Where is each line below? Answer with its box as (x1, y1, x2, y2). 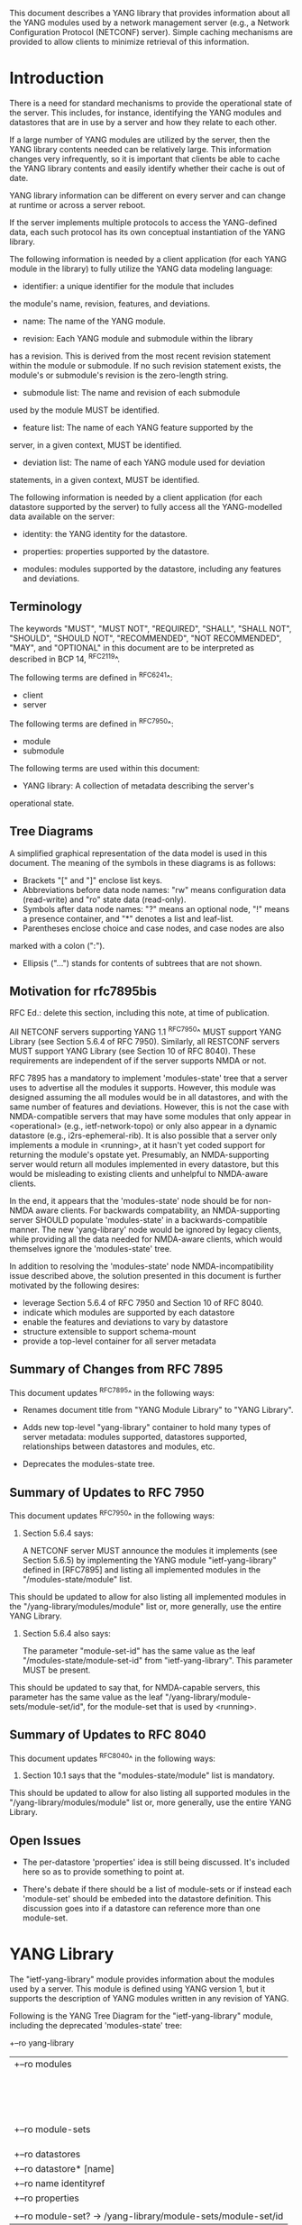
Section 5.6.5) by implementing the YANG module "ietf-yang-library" (22, 1555, 277, 1565)
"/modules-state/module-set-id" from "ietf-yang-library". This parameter (22, 1655, 293, 1665)
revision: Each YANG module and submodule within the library (22, 333, 253, 343)
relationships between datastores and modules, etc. (22, 1441, 215, 1452)
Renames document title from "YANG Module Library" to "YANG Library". (22, 1405, 294, 1416)
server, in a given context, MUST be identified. (9, 439, 182, 450)
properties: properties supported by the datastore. (22, 545, 210, 557)
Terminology (9, 599, 83, 615)
